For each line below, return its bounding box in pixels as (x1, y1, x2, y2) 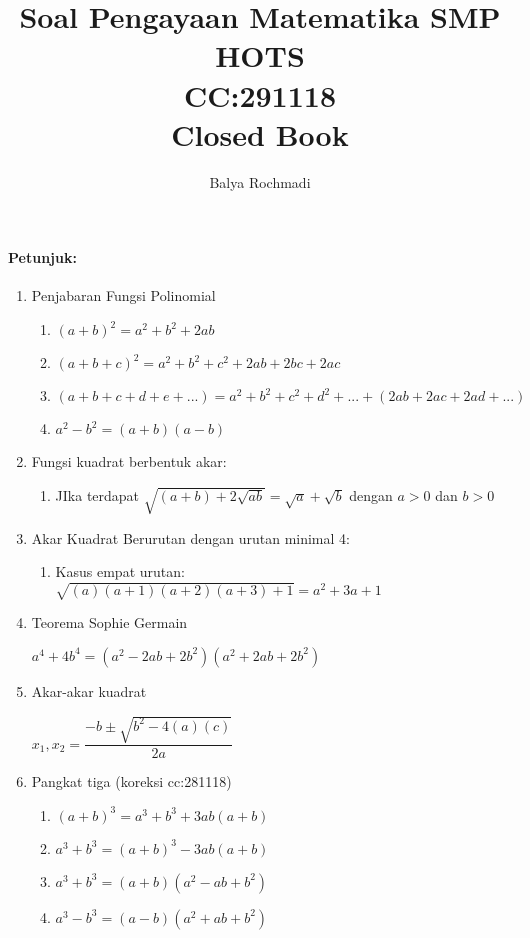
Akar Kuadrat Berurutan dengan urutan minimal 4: (31, 527, 350, 548)
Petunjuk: (8, 247, 77, 268)
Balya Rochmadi (209, 171, 311, 192)
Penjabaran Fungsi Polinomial (31, 285, 216, 306)
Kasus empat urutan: (55, 561, 185, 582)
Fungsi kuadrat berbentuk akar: (31, 451, 227, 472)
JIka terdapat (55, 484, 140, 505)
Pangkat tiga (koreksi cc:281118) (31, 771, 232, 792)
